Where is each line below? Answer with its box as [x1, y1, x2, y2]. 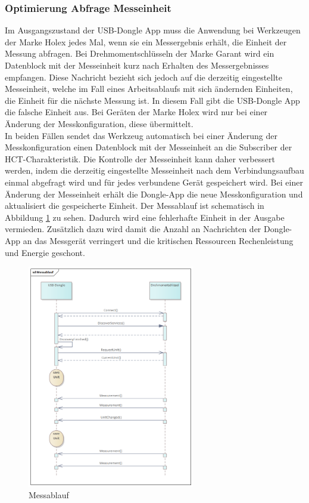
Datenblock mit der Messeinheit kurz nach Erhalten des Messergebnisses [5, 59, 269, 71]
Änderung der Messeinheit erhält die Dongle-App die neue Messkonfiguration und [5, 187, 303, 200]
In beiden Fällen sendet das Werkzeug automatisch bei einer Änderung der [5, 129, 278, 141]
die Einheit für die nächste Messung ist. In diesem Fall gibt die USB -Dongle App [5, 94, 300, 106]
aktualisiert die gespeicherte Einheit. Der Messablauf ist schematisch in [5, 199, 264, 212]
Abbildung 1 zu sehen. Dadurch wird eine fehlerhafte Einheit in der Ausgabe [5, 211, 285, 223]
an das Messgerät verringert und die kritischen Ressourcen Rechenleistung [23, 234, 294, 246]
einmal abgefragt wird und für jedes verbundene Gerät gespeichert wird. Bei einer [5, 175, 303, 188]
